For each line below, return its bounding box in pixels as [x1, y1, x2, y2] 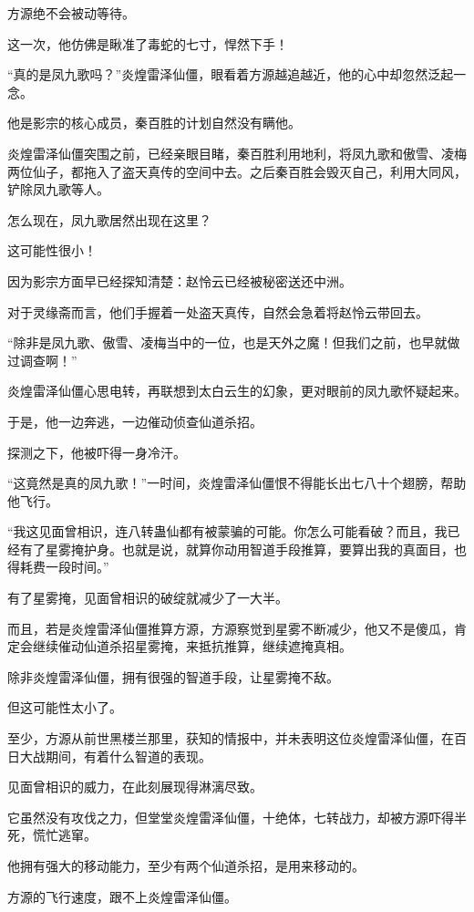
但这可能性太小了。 [7, 698, 122, 717]
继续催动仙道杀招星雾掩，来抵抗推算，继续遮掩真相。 [32, 637, 352, 656]
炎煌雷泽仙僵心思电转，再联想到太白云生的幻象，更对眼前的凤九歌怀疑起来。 [7, 381, 467, 400]
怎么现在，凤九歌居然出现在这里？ [7, 210, 211, 229]
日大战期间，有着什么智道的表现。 [7, 746, 211, 765]
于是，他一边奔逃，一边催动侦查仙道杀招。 [7, 411, 263, 430]
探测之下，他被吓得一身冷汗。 [7, 442, 186, 461]
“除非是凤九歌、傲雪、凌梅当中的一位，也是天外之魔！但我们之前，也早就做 [7, 333, 460, 352]
